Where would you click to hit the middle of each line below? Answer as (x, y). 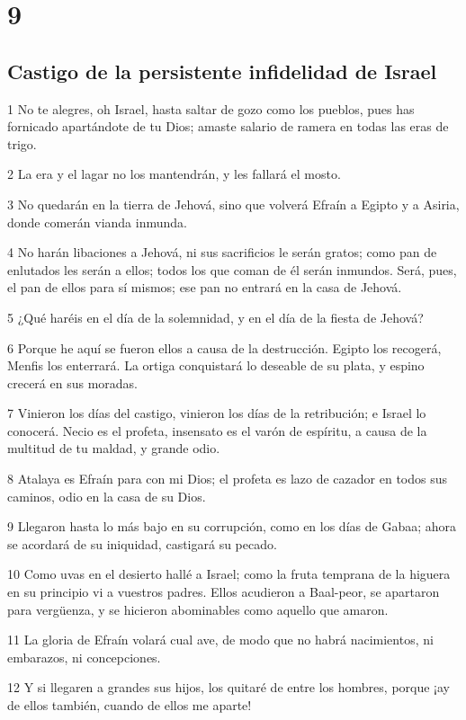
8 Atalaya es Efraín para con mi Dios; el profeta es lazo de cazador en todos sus (228, 479)
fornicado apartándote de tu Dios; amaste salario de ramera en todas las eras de (228, 126)
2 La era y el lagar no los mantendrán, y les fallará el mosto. (174, 174)
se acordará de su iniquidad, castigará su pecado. (142, 543)
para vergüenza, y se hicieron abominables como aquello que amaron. (198, 609)
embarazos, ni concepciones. (84, 657)
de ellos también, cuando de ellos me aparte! (130, 705)
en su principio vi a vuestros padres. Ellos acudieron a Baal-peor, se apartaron (224, 592)
